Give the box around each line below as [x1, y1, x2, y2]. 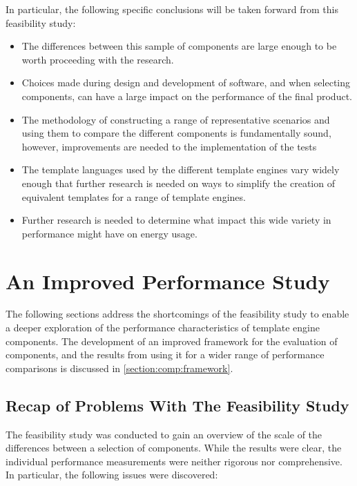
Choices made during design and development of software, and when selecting [21, 75, 350, 90]
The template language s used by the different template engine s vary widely [21, 162, 340, 177]
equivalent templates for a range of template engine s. [21, 189, 246, 204]
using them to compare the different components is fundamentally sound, [21, 126, 331, 140]
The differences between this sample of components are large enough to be [21, 39, 337, 53]
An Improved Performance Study [6, 266, 330, 295]
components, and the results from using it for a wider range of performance [6, 347, 325, 362]
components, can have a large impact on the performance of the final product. [21, 88, 352, 103]
